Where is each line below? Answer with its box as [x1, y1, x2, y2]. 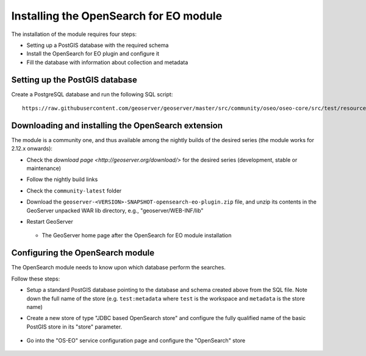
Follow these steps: [11, 275, 60, 282]
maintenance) [26, 165, 61, 172]
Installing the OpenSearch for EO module [11, 9, 223, 23]
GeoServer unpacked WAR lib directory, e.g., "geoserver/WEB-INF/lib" [26, 207, 204, 214]
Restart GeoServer [26, 218, 73, 226]
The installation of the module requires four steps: [11, 30, 137, 38]
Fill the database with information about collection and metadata [26, 59, 188, 66]
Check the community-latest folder [26, 187, 122, 194]
